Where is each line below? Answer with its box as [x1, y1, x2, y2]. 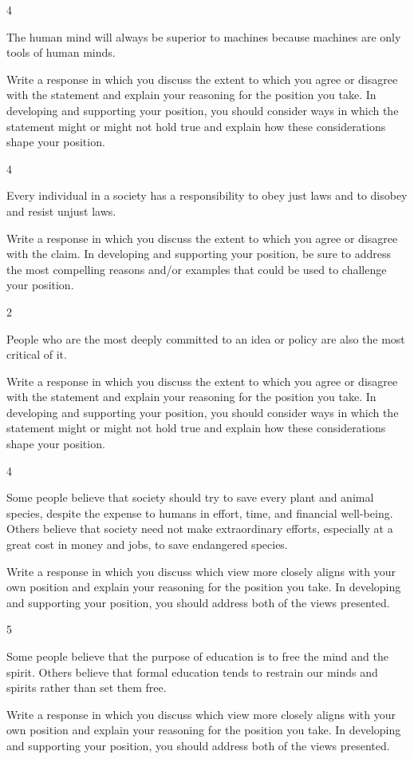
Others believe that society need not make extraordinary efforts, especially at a [6, 520, 393, 537]
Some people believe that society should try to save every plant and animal [6, 489, 374, 506]
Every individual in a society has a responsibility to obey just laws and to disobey [6, 187, 408, 204]
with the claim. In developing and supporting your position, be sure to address [6, 245, 392, 262]
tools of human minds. [6, 44, 116, 61]
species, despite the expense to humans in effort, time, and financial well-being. [6, 504, 393, 521]
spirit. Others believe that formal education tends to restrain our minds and [6, 663, 378, 680]
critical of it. [6, 346, 67, 363]
